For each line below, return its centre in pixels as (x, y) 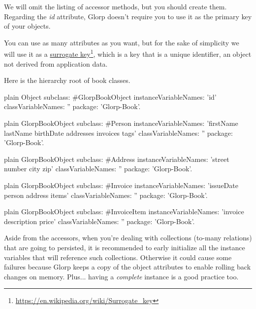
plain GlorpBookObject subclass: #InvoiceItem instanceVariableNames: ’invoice (124, 212)
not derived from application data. (56, 63)
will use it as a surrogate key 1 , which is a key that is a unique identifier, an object (128, 53)
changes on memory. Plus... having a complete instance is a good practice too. (121, 276)
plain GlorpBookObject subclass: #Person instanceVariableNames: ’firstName (121, 123)
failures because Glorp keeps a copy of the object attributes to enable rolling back (128, 267)
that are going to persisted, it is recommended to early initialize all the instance (125, 247)
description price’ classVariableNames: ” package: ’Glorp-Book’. (99, 221)
